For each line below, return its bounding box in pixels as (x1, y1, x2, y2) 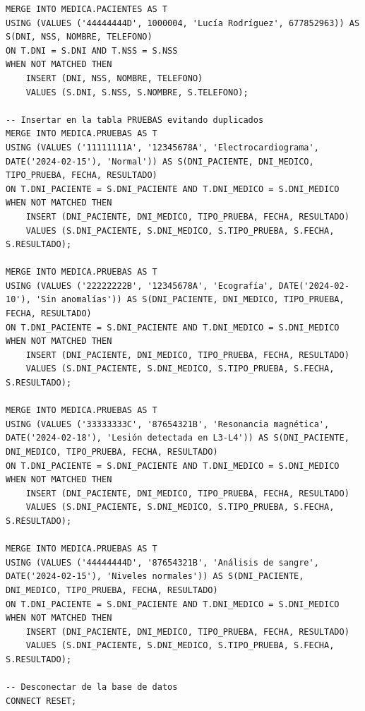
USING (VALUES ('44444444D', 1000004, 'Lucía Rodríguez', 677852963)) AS (6, 18, 360, 28)
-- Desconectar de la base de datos (6, 682, 178, 693)
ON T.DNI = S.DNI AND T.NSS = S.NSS (6, 45, 178, 56)
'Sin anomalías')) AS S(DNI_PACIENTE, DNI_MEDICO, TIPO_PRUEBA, (35, 294, 345, 305)
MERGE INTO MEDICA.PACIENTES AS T (6, 4, 168, 14)
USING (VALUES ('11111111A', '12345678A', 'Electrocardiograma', (6, 142, 319, 153)
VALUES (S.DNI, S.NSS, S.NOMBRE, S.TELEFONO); (25, 87, 249, 97)
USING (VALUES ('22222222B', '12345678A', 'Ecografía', (6, 280, 274, 291)
